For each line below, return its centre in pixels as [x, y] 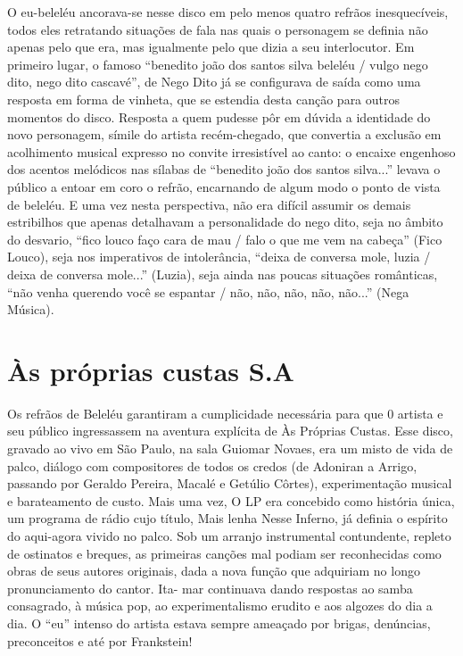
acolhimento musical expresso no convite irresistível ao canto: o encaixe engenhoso [231, 151]
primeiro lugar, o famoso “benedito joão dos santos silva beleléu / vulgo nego [218, 64]
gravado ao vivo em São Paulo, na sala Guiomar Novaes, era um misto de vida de [230, 448]
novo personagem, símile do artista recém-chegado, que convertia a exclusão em [224, 134]
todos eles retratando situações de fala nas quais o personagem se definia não [218, 29]
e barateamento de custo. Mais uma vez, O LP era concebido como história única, [231, 500]
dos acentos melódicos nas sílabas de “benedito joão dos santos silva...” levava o [224, 169]
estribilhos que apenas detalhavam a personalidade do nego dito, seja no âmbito [225, 222]
